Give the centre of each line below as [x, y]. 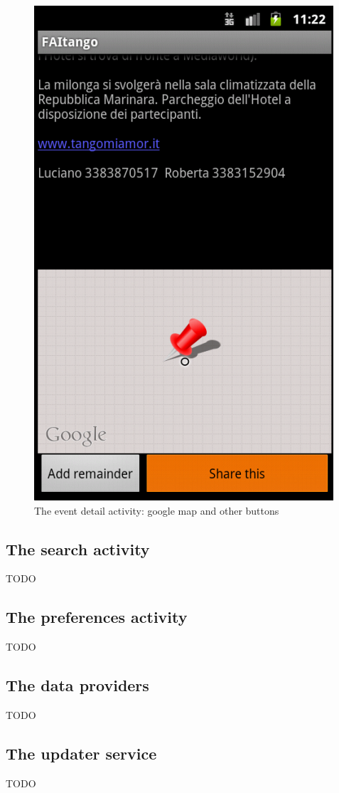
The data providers [77, 685]
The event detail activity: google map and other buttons [157, 510]
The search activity [78, 548]
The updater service [81, 753]
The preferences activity [97, 617]
